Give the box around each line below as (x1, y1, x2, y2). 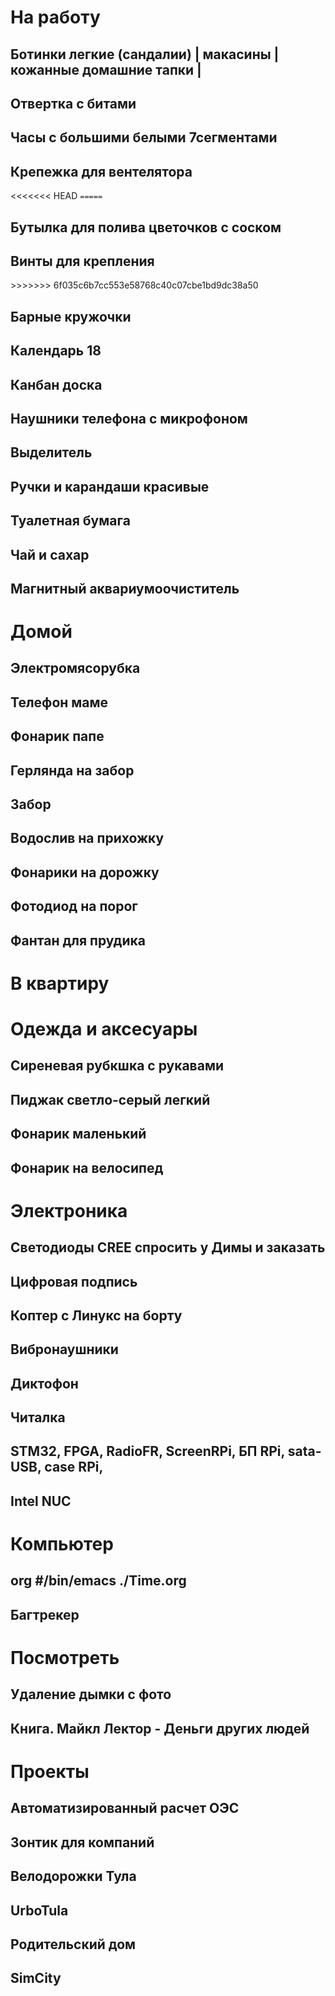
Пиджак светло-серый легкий (10, 1091, 211, 1108)
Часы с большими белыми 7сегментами (10, 129, 278, 146)
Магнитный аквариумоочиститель (10, 580, 240, 597)
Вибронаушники (10, 1341, 119, 1358)
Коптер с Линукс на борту (10, 1307, 183, 1324)
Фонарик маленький (10, 1126, 147, 1143)
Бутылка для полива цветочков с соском (10, 219, 282, 236)
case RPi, (44, 1459, 104, 1476)
